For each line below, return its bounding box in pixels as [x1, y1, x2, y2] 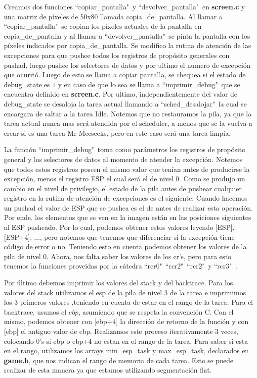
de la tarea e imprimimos [170, 287, 246, 297]
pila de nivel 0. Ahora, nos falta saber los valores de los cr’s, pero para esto [4, 251, 232, 261]
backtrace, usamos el [4, 306, 67, 317]
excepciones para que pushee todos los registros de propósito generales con [4, 50, 230, 60]
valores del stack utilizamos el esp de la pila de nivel [4, 287, 162, 297]
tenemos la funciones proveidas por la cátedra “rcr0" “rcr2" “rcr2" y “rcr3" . [4, 261, 237, 271]
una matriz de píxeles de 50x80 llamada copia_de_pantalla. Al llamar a [4, 11, 222, 21]
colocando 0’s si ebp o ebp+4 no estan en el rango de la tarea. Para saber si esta [4, 335, 248, 346]
